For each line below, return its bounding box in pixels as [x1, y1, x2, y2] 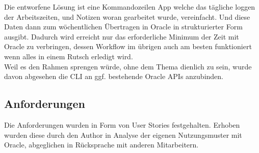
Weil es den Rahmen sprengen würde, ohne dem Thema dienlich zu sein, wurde [4, 61, 252, 71]
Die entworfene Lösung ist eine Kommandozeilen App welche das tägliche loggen [4, 2, 255, 12]
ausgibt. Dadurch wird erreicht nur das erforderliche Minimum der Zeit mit [4, 31, 239, 42]
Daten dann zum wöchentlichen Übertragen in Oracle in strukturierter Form [4, 21, 243, 32]
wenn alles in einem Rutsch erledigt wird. [4, 51, 133, 61]
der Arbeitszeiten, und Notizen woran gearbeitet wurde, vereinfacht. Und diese [4, 11, 250, 22]
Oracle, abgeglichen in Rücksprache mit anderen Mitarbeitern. [4, 139, 199, 150]
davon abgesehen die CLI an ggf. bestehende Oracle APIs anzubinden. [4, 71, 223, 82]
